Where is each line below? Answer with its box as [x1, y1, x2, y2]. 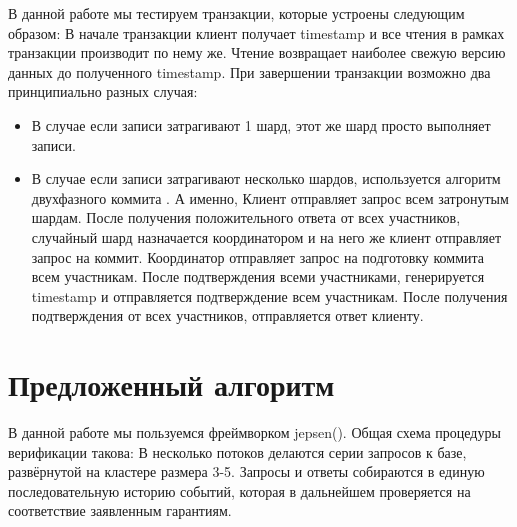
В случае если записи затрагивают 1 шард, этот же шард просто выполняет [31, 114, 491, 135]
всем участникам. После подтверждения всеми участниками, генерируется [31, 266, 485, 287]
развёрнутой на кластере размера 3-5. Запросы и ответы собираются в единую [8, 461, 485, 482]
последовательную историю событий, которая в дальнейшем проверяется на [8, 480, 471, 501]
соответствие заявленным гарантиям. [8, 500, 232, 521]
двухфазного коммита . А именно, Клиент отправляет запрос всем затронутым [31, 187, 509, 208]
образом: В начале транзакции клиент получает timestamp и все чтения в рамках [8, 22, 505, 43]
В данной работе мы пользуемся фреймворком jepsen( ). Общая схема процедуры [8, 422, 501, 443]
